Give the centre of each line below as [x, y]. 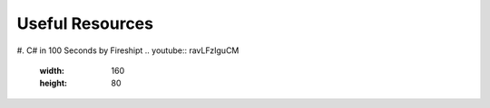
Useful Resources [85, 23]
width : [52, 70]
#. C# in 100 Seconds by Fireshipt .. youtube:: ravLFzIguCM [128, 50]
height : [54, 83]
